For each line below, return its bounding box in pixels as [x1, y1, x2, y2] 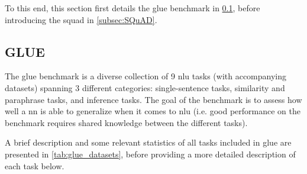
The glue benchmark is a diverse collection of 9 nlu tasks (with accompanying [5, 70, 287, 82]
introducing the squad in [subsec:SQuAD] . [5, 13, 157, 25]
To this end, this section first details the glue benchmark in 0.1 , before [5, 2, 260, 14]
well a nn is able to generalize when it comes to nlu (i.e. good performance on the [5, 105, 300, 117]
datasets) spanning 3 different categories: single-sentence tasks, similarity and [5, 81, 285, 94]
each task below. [5, 159, 64, 172]
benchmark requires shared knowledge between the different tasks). [5, 116, 248, 128]
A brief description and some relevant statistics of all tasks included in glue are [5, 136, 292, 149]
